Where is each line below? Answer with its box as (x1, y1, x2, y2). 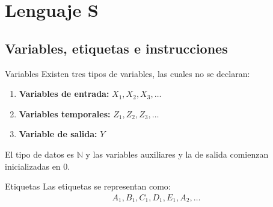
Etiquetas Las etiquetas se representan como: (5, 180, 171, 193)
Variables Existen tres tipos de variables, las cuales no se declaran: (5, 67, 250, 79)
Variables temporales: (19, 107, 111, 120)
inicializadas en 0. (5, 159, 70, 172)
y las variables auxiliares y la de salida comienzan (85, 147, 269, 160)
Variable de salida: (19, 128, 97, 140)
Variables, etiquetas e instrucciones (5, 39, 228, 57)
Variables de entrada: (19, 87, 109, 100)
